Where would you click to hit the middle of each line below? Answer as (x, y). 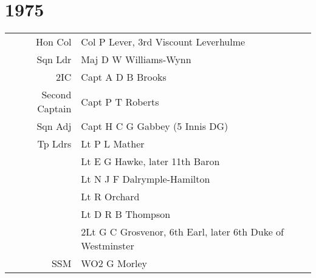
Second (57, 95)
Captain (54, 109)
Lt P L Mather (113, 144)
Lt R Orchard (110, 197)
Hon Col (54, 42)
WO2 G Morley (114, 263)
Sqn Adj (54, 126)
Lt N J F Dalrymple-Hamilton (146, 179)
